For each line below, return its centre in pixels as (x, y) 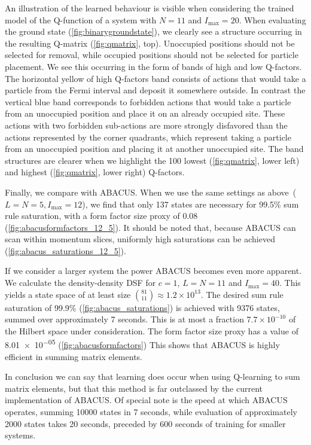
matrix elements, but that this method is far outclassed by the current (134, 388)
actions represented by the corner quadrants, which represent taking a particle (148, 137)
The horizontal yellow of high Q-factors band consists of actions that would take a (155, 78)
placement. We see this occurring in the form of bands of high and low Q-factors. (153, 66)
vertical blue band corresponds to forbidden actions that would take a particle (148, 101)
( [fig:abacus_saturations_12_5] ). (65, 250)
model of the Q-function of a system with (81, 19)
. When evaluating (272, 19)
